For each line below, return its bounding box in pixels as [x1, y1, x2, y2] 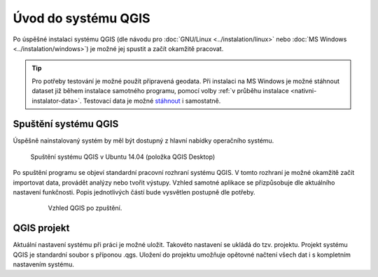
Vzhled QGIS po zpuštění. [48, 204, 122, 213]
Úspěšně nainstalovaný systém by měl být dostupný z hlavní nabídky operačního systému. [13, 136, 274, 145]
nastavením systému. [13, 260, 75, 269]
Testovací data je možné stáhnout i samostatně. [83, 97, 221, 105]
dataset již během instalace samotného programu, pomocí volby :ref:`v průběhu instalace [31, 87, 290, 95]
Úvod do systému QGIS [13, 10, 150, 26]
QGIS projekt [13, 222, 70, 234]
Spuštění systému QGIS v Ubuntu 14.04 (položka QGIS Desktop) [30, 152, 216, 161]
